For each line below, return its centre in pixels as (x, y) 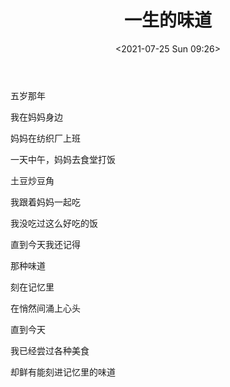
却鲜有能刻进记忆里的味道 (63, 372)
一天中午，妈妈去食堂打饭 (63, 159)
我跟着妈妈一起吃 (45, 202)
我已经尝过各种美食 (50, 350)
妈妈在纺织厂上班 (45, 138)
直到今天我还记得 (45, 244)
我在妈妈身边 (36, 117)
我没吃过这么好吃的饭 (54, 223)
